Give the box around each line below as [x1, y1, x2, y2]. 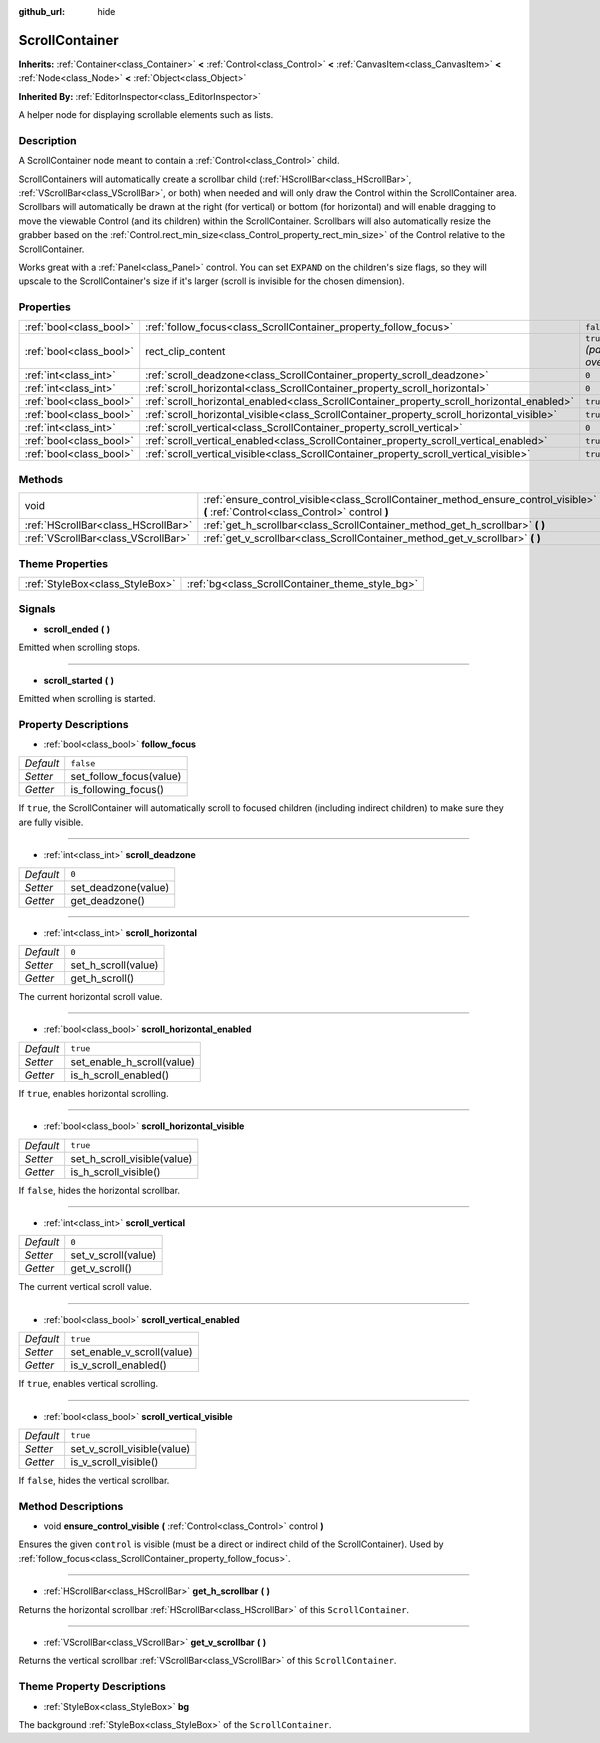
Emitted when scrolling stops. [18, 641, 140, 654]
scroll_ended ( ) [43, 623, 111, 635]
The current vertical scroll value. [18, 1281, 152, 1293]
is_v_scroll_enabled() [70, 1358, 167, 1372]
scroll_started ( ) [43, 674, 115, 686]
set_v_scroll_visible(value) [70, 1441, 191, 1455]
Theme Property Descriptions [18, 1680, 167, 1694]
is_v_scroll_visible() [70, 1455, 159, 1469]
